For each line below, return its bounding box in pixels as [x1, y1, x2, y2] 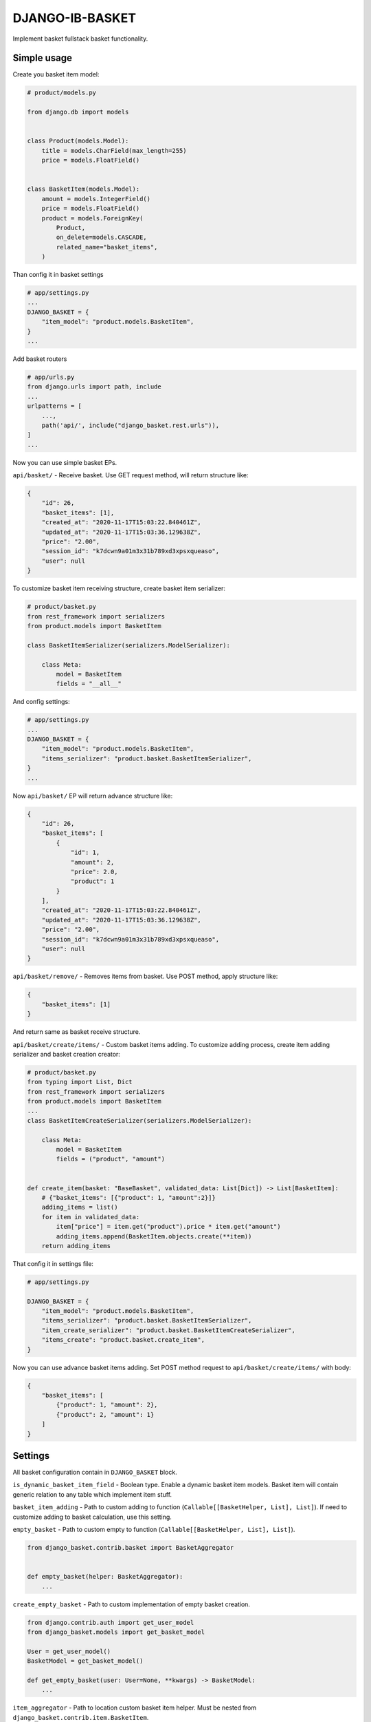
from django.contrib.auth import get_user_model [27, 1619, 194, 1626]
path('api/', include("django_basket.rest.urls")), [41, 421, 220, 429]
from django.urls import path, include [27, 383, 161, 391]
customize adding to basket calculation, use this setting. [12, 1513, 172, 1521]
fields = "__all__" [56, 680, 122, 688]
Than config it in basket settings [12, 271, 104, 279]
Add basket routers [12, 355, 67, 363]
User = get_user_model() [27, 1647, 111, 1655]
